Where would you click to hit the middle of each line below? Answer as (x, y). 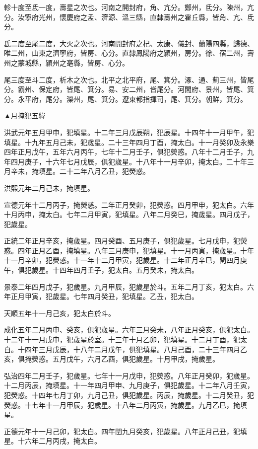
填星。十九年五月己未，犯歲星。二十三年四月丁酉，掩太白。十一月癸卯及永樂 (129, 142)
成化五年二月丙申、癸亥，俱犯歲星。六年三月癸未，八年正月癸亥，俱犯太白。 (129, 330)
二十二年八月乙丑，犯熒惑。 (104, 171)
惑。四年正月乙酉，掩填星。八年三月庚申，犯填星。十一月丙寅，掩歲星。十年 (129, 250)
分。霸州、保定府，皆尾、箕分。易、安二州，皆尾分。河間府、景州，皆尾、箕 (129, 89)
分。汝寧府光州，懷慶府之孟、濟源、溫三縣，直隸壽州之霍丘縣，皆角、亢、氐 (129, 17)
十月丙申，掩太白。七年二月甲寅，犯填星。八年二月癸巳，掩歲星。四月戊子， (129, 214)
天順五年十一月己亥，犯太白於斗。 (60, 313)
